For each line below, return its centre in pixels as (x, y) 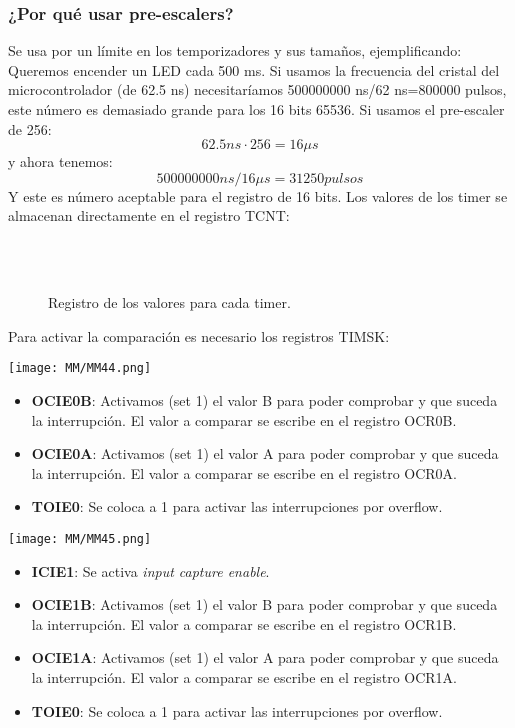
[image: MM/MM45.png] (80, 538)
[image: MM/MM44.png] (80, 368)
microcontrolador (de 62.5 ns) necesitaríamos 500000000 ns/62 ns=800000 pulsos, (257, 89)
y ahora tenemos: (60, 161)
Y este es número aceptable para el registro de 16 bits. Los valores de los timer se (258, 195)
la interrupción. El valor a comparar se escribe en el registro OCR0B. (244, 419)
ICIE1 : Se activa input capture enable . (150, 570)
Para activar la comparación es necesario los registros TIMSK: (199, 335)
